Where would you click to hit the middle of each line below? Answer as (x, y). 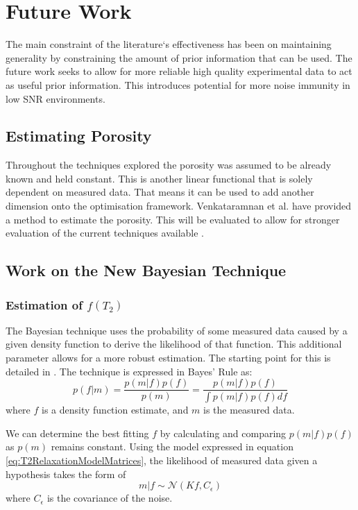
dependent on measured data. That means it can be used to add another (160, 192)
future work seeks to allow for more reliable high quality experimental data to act (179, 71)
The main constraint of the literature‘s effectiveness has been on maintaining (169, 44)
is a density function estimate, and (115, 410)
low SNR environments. (56, 98)
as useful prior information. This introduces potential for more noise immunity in (178, 84)
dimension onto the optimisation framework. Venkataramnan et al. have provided (179, 206)
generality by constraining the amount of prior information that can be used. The (179, 57)
